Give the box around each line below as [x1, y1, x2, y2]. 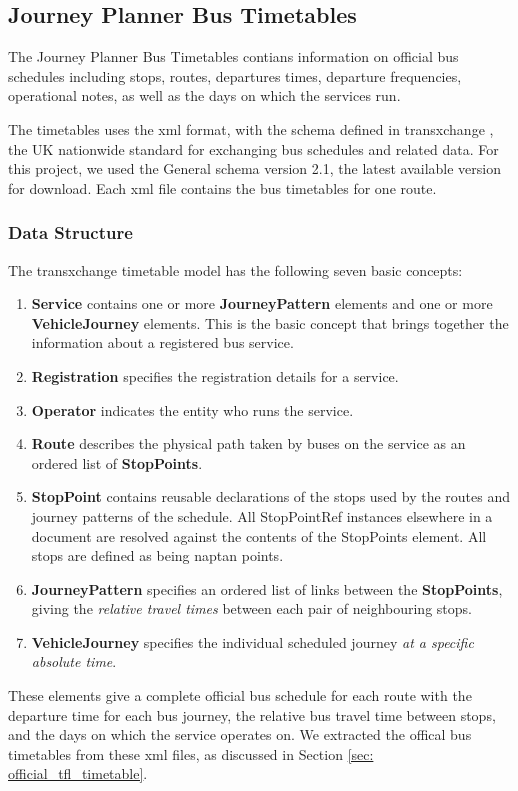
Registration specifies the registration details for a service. [31, 365, 399, 386]
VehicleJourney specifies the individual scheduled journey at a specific [31, 631, 474, 652]
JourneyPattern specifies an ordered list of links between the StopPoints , [31, 578, 503, 599]
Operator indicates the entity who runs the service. [31, 399, 354, 420]
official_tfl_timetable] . [8, 763, 148, 784]
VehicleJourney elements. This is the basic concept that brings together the [31, 312, 509, 333]
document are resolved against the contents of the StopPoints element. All [31, 525, 487, 546]
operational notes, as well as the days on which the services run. [8, 85, 401, 106]
